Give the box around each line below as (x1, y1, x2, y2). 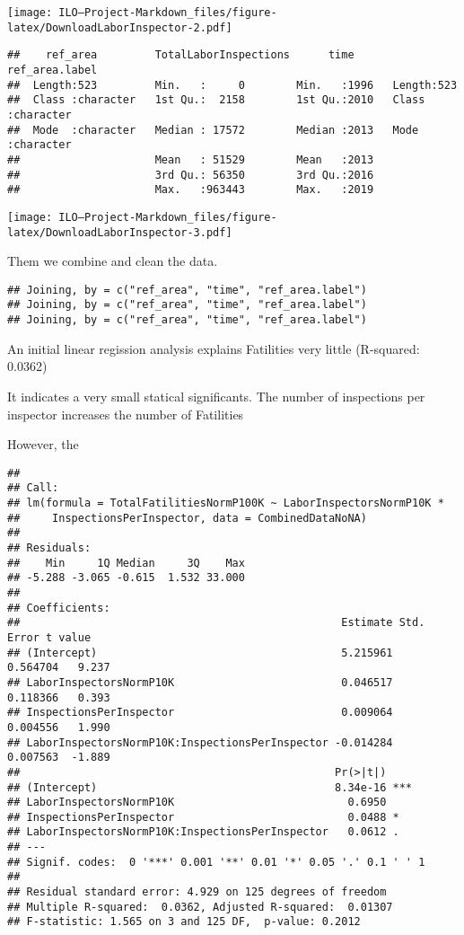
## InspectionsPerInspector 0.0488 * (7, 810, 399, 824)
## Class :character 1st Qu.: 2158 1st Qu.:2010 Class (7, 93, 425, 107)
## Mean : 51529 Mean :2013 (7, 153, 374, 166)
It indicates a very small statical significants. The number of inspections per (7, 386, 425, 405)
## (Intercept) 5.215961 (7, 646, 393, 659)
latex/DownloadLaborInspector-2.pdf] (7, 21, 232, 34)
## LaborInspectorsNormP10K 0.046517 (7, 675, 393, 689)
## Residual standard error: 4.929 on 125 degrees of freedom (7, 886, 387, 899)
